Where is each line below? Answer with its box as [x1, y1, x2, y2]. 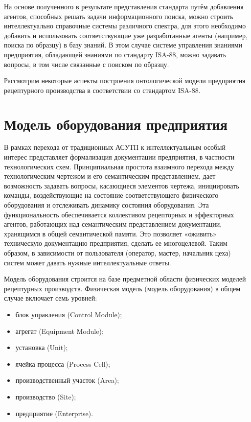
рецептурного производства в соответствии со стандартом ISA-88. [4, 85, 201, 95]
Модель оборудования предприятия [4, 114, 228, 134]
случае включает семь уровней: [4, 293, 97, 303]
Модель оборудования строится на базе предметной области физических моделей [4, 274, 246, 284]
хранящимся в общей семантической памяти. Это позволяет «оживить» [4, 228, 217, 238]
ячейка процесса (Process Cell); [15, 358, 110, 369]
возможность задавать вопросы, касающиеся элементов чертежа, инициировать [4, 180, 239, 190]
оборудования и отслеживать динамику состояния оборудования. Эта [4, 200, 209, 210]
